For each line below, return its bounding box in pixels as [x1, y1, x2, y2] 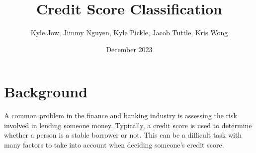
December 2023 [106, 44, 153, 54]
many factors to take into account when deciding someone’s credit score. [4, 140, 224, 150]
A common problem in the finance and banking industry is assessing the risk [4, 110, 237, 121]
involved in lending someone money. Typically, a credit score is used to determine [4, 120, 252, 130]
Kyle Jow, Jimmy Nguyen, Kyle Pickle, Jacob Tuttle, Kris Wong [30, 27, 228, 38]
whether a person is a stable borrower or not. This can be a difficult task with [4, 130, 242, 140]
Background [4, 81, 88, 102]
